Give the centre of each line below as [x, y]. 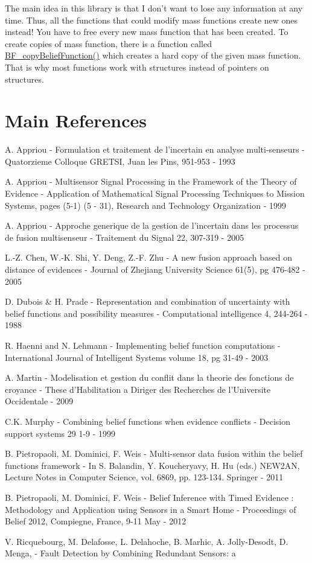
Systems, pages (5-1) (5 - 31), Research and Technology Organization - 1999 [146, 205]
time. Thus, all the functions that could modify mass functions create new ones [151, 20]
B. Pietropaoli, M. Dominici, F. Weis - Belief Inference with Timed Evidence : [149, 497]
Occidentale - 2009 [39, 401]
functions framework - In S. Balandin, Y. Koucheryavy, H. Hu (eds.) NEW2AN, [152, 465]
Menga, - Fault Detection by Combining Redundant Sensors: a [120, 553]
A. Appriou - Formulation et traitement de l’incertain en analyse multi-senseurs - [155, 149]
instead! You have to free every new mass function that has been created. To [147, 32]
